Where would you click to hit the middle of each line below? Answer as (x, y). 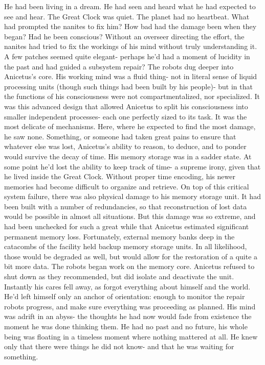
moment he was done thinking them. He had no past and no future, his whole (126, 326)
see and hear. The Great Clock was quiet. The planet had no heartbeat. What (127, 16)
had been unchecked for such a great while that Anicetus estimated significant (127, 226)
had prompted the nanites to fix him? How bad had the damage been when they (130, 26)
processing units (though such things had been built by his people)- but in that (128, 86)
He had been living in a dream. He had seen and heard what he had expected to (130, 6)
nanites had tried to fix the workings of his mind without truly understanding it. (131, 46)
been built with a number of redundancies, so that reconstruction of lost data (126, 206)
